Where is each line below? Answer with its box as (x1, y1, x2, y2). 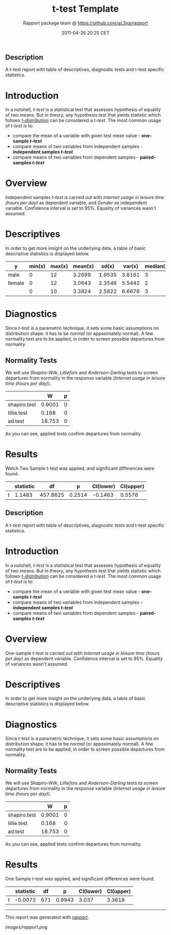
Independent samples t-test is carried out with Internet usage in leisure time (5, 194, 164, 201)
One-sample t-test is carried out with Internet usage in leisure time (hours (5, 650, 160, 656)
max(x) (50, 263, 68, 270)
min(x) (28, 263, 46, 270)
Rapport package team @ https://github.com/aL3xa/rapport (22, 20, 149, 26)
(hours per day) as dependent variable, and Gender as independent (5, 200, 147, 206)
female (8, 279, 24, 287)
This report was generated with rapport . (5, 914, 89, 920)
